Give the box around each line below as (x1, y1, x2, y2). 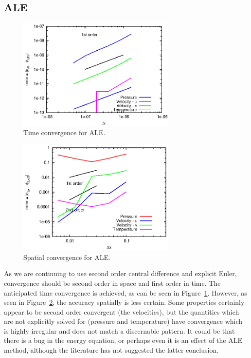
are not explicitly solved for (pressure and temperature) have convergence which (4, 316, 243, 326)
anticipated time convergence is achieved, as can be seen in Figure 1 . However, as (4, 287, 247, 298)
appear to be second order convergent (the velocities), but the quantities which (4, 306, 239, 317)
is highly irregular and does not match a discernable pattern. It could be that (4, 325, 235, 336)
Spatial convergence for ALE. (23, 252, 110, 262)
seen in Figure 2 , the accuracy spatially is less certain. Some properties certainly (4, 297, 245, 307)
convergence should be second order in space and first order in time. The (4, 278, 221, 288)
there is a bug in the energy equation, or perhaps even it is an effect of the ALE (4, 335, 242, 345)
